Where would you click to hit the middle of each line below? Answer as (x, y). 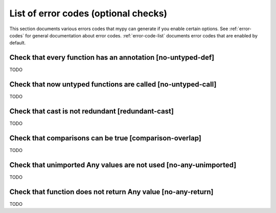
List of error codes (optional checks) (88, 13)
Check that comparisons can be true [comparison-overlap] (106, 138)
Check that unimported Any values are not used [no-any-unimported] (123, 165)
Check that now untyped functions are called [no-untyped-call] (113, 84)
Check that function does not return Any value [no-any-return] (111, 192)
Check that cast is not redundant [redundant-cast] (91, 111)
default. (18, 43)
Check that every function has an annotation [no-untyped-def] (112, 58)
